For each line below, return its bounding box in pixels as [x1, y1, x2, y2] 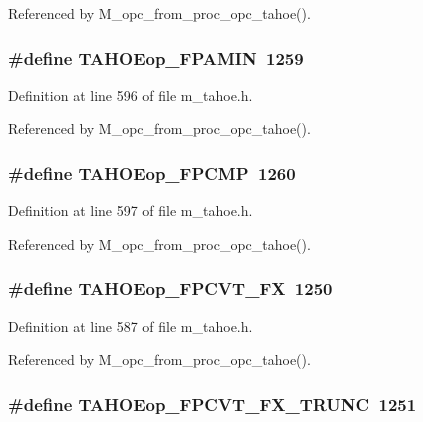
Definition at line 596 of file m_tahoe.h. [8, 84, 253, 105]
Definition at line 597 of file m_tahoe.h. [8, 200, 253, 221]
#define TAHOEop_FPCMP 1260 [8, 160, 296, 185]
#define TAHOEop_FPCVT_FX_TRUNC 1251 [8, 391, 417, 416]
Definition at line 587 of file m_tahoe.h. [8, 315, 253, 336]
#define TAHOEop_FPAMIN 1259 [8, 45, 304, 70]
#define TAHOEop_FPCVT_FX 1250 [8, 276, 333, 301]
